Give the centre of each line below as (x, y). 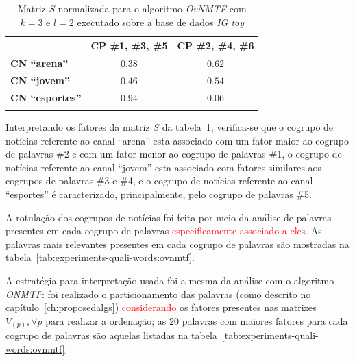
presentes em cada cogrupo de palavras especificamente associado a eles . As (164, 231)
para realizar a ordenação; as (106, 320)
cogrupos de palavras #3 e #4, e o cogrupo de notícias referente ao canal (159, 180)
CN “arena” (39, 63)
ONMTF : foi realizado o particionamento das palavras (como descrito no (158, 294)
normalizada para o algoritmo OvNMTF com (152, 8)
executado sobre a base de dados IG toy (160, 22)
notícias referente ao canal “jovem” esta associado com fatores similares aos (164, 167)
